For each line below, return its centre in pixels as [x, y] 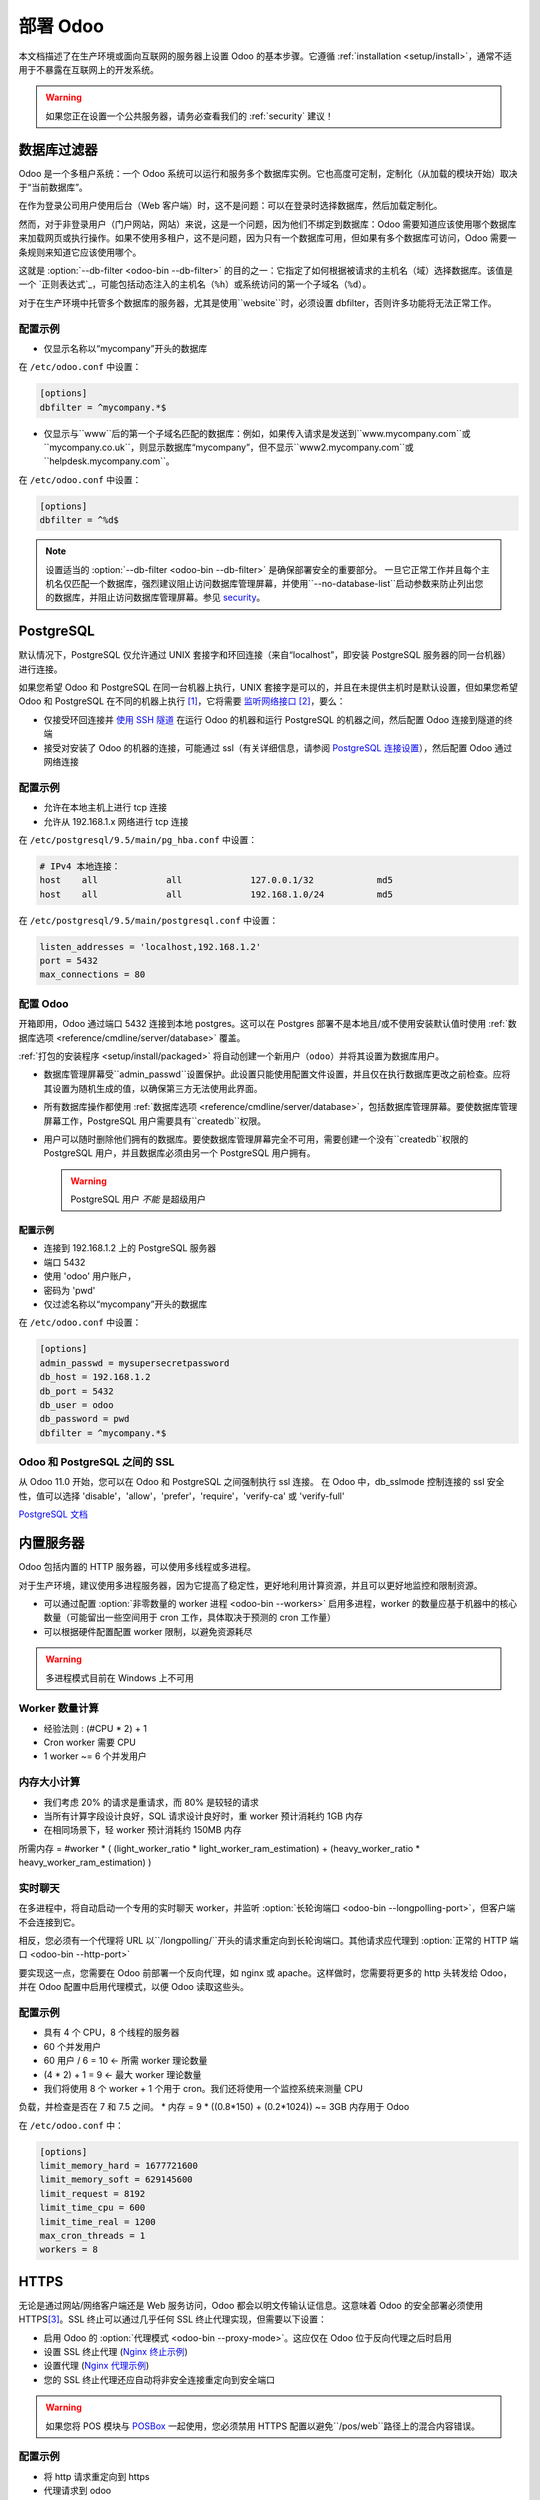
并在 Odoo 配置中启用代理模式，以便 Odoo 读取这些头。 [133, 1987]
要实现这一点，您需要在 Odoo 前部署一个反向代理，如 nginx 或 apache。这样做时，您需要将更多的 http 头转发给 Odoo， [265, 1972]
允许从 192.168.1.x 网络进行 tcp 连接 [116, 821]
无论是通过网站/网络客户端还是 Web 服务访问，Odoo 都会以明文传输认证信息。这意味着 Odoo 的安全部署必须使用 [251, 2305]
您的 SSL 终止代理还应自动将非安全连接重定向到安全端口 [159, 2379]
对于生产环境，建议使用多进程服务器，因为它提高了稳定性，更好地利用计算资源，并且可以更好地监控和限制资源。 [250, 1585]
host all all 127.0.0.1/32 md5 [216, 880]
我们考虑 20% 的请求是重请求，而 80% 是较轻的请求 [151, 1802]
